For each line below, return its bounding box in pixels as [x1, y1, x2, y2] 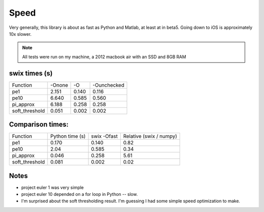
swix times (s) [9, 69, 53, 77]
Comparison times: [9, 120, 69, 129]
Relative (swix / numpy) [123, 133, 177, 140]
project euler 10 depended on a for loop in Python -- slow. [21, 191, 138, 197]
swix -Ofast [91, 133, 118, 140]
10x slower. [9, 31, 32, 37]
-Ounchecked [92, 81, 125, 88]
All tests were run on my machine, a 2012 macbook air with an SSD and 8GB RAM [22, 54, 186, 60]
